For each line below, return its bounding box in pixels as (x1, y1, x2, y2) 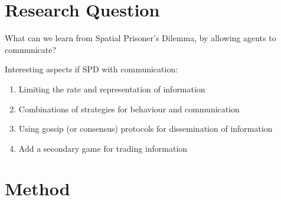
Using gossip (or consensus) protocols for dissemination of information (18, 122, 273, 135)
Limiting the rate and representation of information (18, 82, 205, 95)
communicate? (5, 43, 57, 55)
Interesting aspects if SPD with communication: (5, 63, 178, 75)
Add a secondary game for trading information (18, 142, 188, 154)
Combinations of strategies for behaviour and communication (18, 102, 240, 115)
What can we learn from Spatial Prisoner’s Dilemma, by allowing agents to (5, 32, 276, 44)
